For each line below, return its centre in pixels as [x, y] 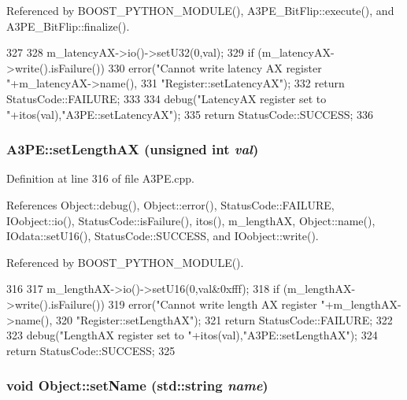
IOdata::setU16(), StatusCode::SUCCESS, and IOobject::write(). [163, 236]
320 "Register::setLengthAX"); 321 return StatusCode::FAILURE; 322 [224, 319]
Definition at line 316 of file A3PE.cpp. [101, 178]
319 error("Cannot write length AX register [213, 304]
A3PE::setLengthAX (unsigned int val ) [133, 149]
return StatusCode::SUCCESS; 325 [91, 350]
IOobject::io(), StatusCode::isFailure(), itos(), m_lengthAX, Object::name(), [191, 220]
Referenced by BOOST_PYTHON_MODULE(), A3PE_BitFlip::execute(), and [200, 10]
